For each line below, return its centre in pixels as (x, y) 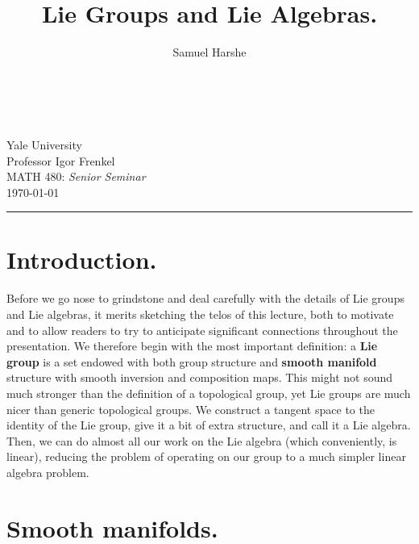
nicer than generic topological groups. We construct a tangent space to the (191, 409)
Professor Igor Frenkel (61, 160)
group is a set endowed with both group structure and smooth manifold (192, 361)
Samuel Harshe (209, 52)
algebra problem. (48, 472)
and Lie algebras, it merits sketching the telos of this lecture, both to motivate (200, 314)
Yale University (44, 144)
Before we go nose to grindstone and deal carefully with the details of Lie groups (205, 298)
